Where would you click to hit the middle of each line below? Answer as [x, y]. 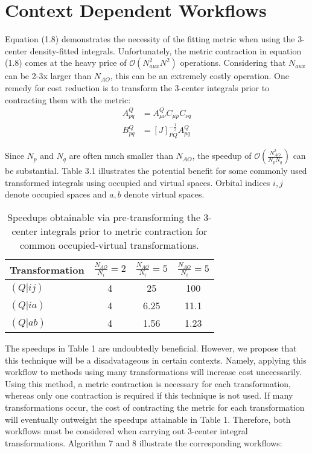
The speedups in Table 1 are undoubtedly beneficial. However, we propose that [151, 348]
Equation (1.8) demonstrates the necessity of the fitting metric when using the [150, 39]
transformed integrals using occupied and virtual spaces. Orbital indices [138, 182]
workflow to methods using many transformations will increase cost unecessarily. [153, 372]
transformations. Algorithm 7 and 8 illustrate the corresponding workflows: [144, 442]
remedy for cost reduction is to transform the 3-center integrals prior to [137, 87]
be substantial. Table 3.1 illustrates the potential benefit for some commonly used [156, 171]
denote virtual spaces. [164, 194]
